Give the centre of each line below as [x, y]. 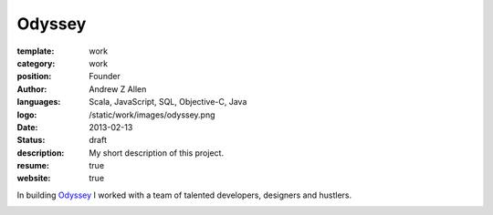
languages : [39, 102]
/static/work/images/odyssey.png [152, 115]
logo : [27, 115]
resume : [33, 166]
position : [34, 77]
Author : [32, 89]
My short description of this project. [156, 153]
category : [36, 63]
